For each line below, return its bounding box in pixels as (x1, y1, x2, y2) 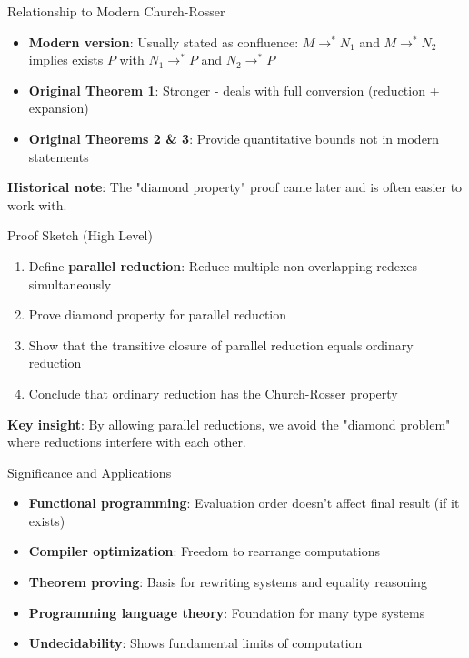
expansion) (28, 98, 89, 117)
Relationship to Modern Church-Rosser (7, 2, 225, 20)
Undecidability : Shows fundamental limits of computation (28, 633, 363, 653)
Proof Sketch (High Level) (7, 226, 153, 245)
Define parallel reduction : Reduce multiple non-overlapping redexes (28, 256, 418, 275)
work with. (7, 195, 67, 214)
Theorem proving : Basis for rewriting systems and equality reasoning (28, 572, 427, 592)
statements (28, 147, 89, 166)
